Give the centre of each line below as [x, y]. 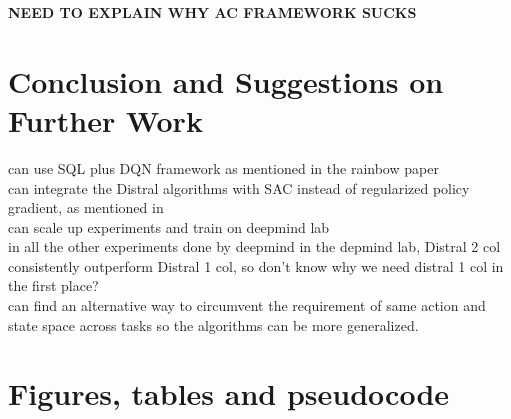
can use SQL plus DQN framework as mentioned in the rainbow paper [223, 167]
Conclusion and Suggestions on [226, 80]
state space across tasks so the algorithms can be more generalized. [213, 324]
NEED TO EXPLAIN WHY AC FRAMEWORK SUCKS [212, 12]
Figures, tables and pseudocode [229, 393]
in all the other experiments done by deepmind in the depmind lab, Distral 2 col [254, 246]
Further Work [105, 119]
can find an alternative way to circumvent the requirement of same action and [247, 305]
